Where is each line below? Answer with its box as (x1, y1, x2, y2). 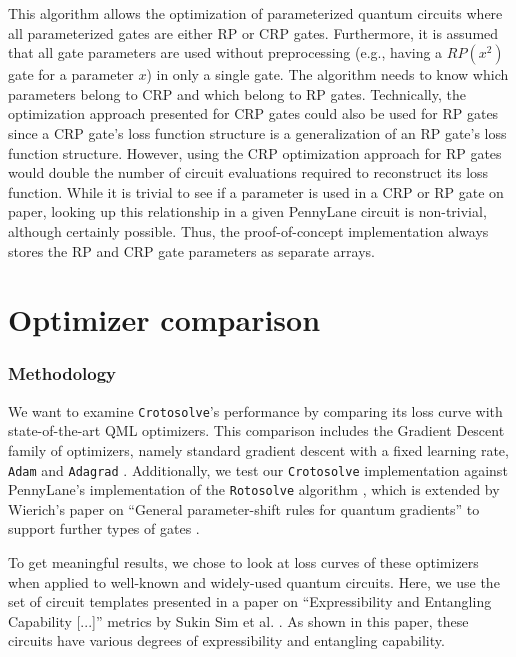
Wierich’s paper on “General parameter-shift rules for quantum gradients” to (8, 498, 480, 519)
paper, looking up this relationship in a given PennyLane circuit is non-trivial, (8, 201, 487, 222)
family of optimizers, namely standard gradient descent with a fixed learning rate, (8, 439, 509, 460)
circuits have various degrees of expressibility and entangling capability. (8, 630, 445, 651)
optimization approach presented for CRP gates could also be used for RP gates (8, 103, 499, 124)
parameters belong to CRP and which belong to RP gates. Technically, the (8, 83, 466, 104)
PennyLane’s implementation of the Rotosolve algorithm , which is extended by (8, 479, 500, 500)
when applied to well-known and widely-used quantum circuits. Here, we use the (8, 571, 500, 592)
